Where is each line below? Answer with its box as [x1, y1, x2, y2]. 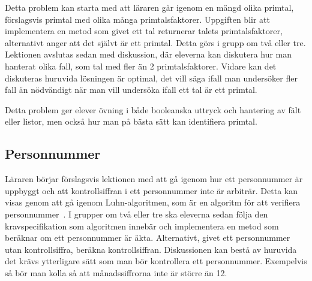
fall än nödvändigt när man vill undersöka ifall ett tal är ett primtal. [5, 83, 257, 96]
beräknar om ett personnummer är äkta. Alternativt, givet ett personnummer [5, 231, 290, 244]
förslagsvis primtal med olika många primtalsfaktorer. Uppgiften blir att [5, 13, 270, 25]
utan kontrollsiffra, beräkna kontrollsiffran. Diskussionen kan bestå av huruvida [5, 243, 297, 255]
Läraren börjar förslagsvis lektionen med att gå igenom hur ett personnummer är [5, 173, 303, 185]
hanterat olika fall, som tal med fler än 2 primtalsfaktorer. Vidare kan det [5, 59, 277, 72]
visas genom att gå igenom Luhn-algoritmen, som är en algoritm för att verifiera [5, 196, 301, 209]
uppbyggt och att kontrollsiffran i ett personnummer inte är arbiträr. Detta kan [5, 184, 298, 197]
